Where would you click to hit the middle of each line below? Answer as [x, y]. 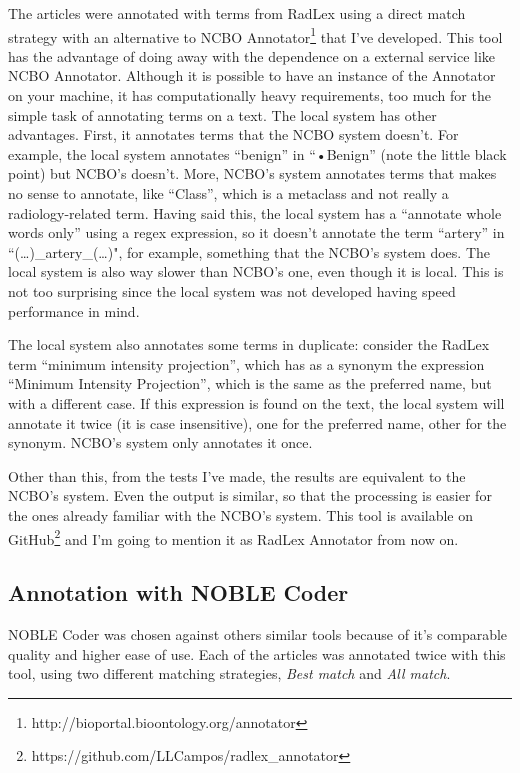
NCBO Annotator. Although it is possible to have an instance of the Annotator [252, 75]
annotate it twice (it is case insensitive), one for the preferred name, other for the [257, 422]
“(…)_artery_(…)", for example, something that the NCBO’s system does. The [249, 251]
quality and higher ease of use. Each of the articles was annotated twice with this [257, 653]
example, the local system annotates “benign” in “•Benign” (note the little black [257, 153]
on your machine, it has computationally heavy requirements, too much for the [249, 95]
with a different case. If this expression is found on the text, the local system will [256, 402]
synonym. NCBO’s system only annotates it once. [160, 442]
